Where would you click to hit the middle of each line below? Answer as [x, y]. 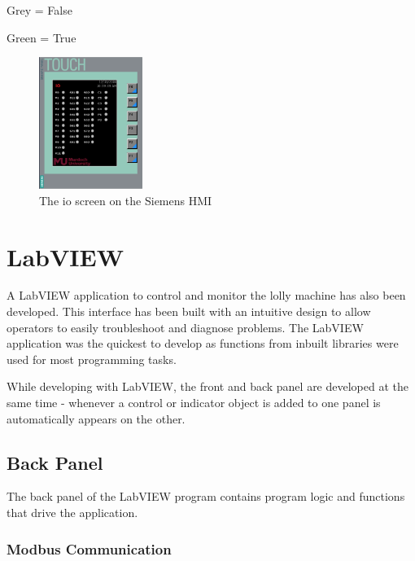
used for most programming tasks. [92, 359]
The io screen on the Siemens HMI [126, 200]
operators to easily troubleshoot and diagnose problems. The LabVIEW [185, 327]
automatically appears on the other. [96, 418]
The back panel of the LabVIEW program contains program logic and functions [206, 496]
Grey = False [39, 10]
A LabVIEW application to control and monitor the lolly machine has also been [206, 295]
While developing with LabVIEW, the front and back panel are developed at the [208, 386]
